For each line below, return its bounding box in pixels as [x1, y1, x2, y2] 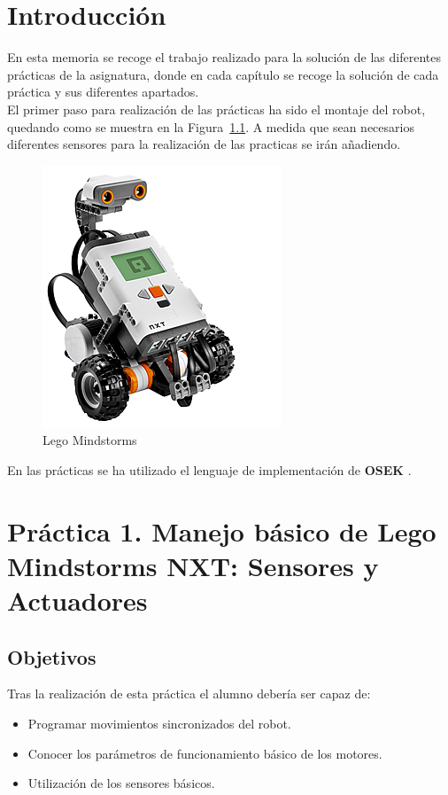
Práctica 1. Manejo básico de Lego [7, 512, 436, 549]
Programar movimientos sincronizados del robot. [27, 714, 291, 733]
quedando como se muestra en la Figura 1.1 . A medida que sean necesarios [7, 117, 414, 136]
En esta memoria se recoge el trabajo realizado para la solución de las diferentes [7, 48, 441, 66]
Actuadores [7, 582, 148, 619]
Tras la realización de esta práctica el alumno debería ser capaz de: [7, 684, 371, 703]
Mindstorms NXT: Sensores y [7, 547, 379, 583]
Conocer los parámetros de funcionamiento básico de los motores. [27, 744, 382, 762]
